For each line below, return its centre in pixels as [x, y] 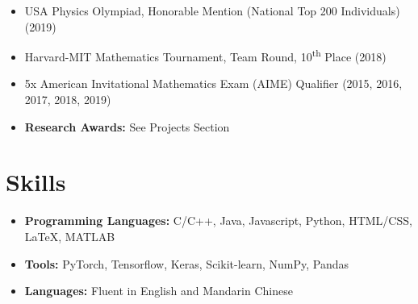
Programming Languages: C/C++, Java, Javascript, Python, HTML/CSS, [218, 221]
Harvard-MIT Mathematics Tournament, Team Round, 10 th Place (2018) [205, 55]
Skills [36, 182]
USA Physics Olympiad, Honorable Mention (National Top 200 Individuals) [212, 10]
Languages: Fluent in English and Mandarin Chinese [159, 291]
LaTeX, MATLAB [70, 236]
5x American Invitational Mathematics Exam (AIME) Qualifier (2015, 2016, [213, 83]
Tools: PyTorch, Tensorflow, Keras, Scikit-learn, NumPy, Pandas [187, 263]
